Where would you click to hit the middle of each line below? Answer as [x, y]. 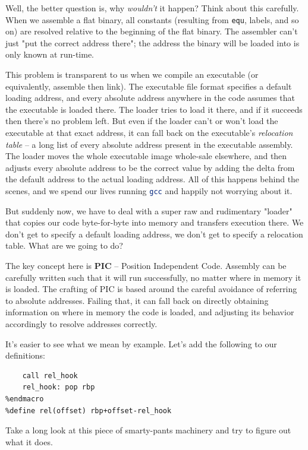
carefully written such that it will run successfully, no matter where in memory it [153, 277]
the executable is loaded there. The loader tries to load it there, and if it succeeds [154, 109]
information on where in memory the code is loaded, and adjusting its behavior [150, 312]
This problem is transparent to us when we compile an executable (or [132, 75]
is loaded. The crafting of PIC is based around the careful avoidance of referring [151, 289]
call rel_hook [50, 375]
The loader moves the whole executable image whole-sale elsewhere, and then [146, 156]
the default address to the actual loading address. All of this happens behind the [153, 179]
